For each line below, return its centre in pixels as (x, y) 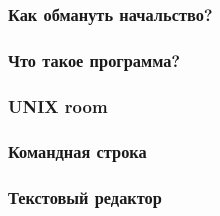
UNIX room (58, 105)
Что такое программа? (94, 59)
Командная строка (77, 151)
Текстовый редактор (85, 197)
